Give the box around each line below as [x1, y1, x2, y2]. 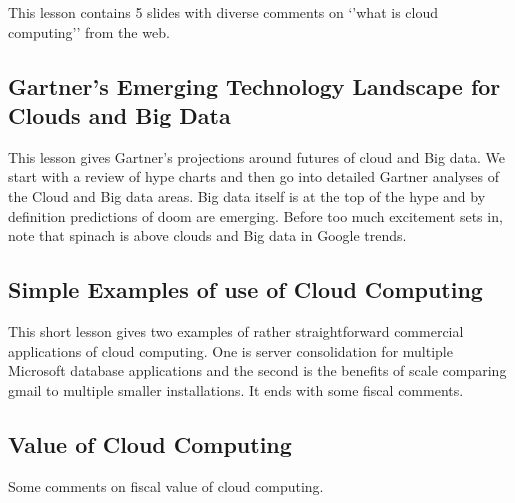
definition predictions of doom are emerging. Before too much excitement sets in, [8, 205, 503, 226]
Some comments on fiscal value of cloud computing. [8, 475, 324, 496]
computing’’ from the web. [8, 21, 170, 42]
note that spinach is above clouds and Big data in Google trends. [8, 225, 407, 246]
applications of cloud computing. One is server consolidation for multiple [8, 340, 453, 361]
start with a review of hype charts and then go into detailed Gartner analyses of [8, 166, 499, 187]
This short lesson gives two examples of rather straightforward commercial [8, 320, 464, 341]
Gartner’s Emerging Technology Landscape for [8, 70, 501, 101]
